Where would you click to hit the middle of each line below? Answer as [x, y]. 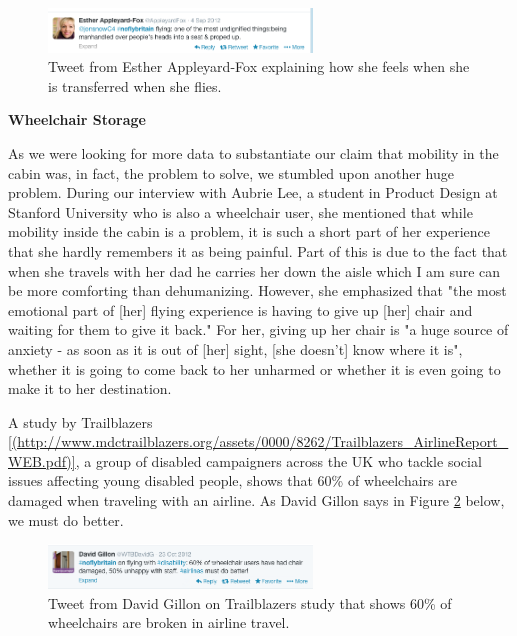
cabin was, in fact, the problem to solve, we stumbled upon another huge [231, 172]
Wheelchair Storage [77, 119]
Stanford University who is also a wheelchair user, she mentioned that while [240, 211]
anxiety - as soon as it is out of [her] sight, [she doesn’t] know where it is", [235, 348]
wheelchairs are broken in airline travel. [169, 622]
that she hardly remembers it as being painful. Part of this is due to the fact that [258, 250]
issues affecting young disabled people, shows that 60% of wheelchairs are [232, 480]
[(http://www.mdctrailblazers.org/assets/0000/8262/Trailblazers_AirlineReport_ [258, 441]
